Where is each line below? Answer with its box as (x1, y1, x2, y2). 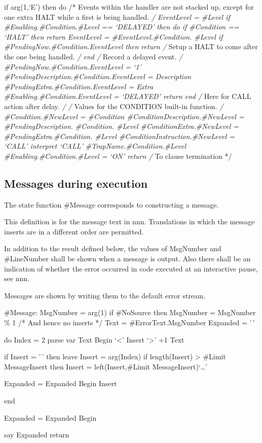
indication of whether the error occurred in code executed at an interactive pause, (4, 263, 258, 274)
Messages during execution (4, 175, 148, 191)
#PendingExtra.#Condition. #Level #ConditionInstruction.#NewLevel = (4, 130, 235, 141)
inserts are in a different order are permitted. (4, 226, 144, 236)
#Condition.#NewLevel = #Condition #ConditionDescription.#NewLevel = (4, 111, 244, 121)
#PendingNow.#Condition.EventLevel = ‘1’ (4, 61, 141, 72)
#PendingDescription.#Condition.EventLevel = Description (4, 71, 192, 82)
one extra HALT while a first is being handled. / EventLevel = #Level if (4, 11, 230, 22)
